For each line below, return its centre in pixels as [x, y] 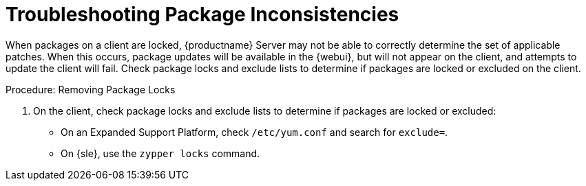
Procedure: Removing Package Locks [91, 89]
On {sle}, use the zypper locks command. [160, 153]
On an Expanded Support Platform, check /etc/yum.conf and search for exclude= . [254, 132]
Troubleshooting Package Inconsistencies [202, 14]
